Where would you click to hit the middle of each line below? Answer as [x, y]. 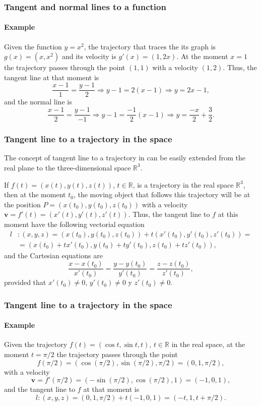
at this [228, 214]
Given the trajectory [36, 344]
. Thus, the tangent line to [169, 214]
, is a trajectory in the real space [183, 184]
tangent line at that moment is [52, 77]
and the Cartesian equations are [53, 255]
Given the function [33, 46]
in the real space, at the [208, 344]
